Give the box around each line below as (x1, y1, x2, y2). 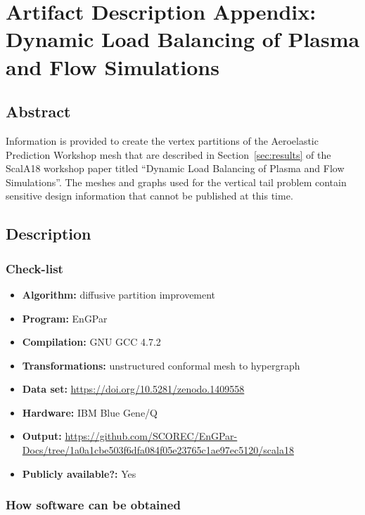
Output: (22, 429, 62, 443)
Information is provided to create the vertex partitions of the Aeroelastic (6, 133, 319, 148)
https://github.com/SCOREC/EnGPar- (65, 429, 238, 443)
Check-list (6, 259, 63, 277)
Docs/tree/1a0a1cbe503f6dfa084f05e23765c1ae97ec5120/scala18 (22, 443, 294, 457)
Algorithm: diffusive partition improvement (22, 287, 216, 301)
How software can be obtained (6, 496, 181, 514)
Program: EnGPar (22, 311, 108, 325)
